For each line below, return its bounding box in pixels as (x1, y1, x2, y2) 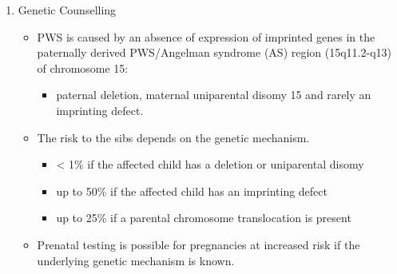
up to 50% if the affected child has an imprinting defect (56, 182, 328, 199)
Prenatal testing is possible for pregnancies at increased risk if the (37, 236, 360, 252)
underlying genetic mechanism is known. (37, 252, 235, 268)
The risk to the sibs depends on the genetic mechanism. (37, 129, 310, 145)
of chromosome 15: (37, 59, 129, 76)
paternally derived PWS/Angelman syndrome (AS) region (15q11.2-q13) (37, 44, 392, 61)
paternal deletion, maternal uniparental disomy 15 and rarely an (56, 86, 371, 103)
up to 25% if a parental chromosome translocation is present (56, 209, 351, 226)
